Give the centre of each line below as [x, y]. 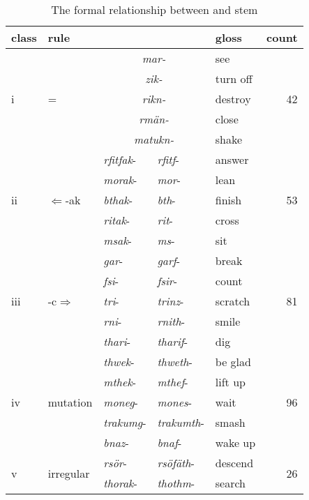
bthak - [118, 200]
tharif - [173, 341]
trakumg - [125, 422]
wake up [235, 442]
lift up [230, 382]
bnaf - [169, 442]
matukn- [154, 139]
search [231, 483]
